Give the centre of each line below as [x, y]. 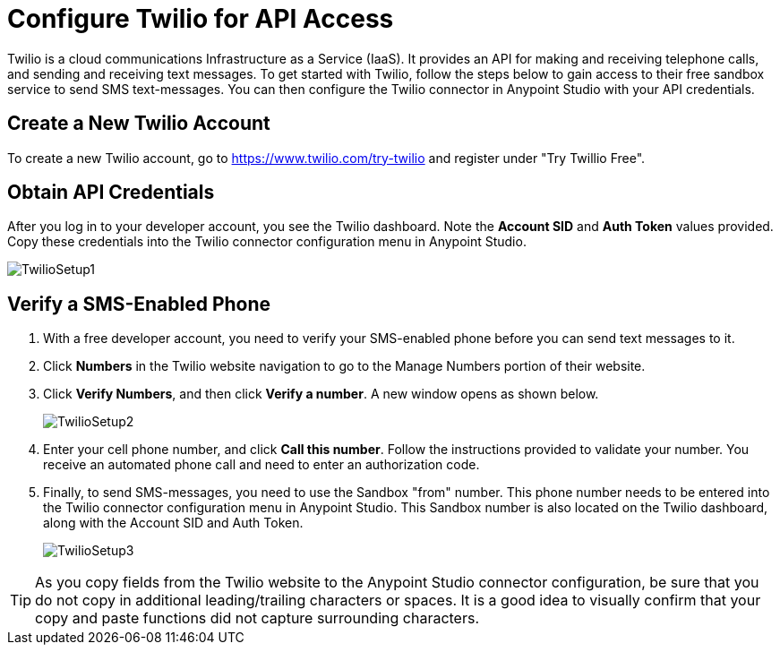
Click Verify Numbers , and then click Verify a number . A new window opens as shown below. [321, 394]
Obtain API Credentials [111, 193]
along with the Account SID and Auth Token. [173, 523]
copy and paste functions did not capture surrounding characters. [257, 618]
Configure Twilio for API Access [201, 19]
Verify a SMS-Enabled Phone [139, 304]
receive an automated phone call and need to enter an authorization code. [261, 465]
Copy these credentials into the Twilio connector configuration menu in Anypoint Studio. [267, 242]
